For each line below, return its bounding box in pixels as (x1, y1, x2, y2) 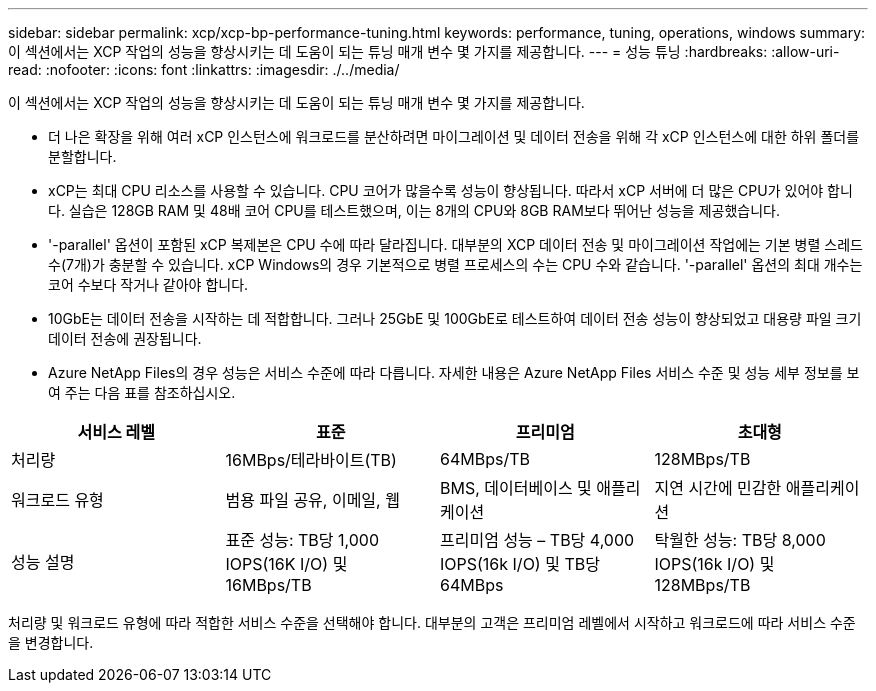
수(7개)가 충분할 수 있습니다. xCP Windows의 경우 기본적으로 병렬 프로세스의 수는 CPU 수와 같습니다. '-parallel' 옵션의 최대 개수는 (48, 256, 863, 273)
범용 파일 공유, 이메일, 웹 (225, 490, 400, 510)
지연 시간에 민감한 (654, 478, 782, 498)
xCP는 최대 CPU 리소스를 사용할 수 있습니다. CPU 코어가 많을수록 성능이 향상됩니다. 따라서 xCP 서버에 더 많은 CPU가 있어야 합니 (48, 182, 853, 199)
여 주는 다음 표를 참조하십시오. (48, 384, 236, 401)
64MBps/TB (440, 449, 530, 469)
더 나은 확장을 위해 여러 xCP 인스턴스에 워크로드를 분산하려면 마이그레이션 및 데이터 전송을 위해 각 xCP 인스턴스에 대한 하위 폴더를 (48, 128, 860, 145)
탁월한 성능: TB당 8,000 (654, 530, 826, 550)
